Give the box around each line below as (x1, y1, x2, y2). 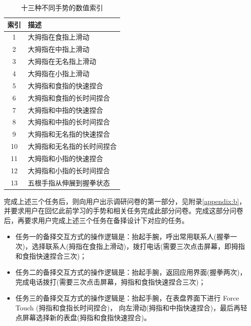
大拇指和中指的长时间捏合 (28, 117, 110, 127)
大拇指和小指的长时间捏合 (28, 165, 110, 175)
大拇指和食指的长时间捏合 (28, 92, 110, 102)
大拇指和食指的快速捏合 (28, 80, 103, 90)
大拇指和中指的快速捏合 (28, 104, 103, 115)
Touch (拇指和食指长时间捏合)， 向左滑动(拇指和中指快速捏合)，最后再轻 (15, 303, 248, 312)
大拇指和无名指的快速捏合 (28, 129, 110, 139)
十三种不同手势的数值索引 (21, 2, 103, 12)
